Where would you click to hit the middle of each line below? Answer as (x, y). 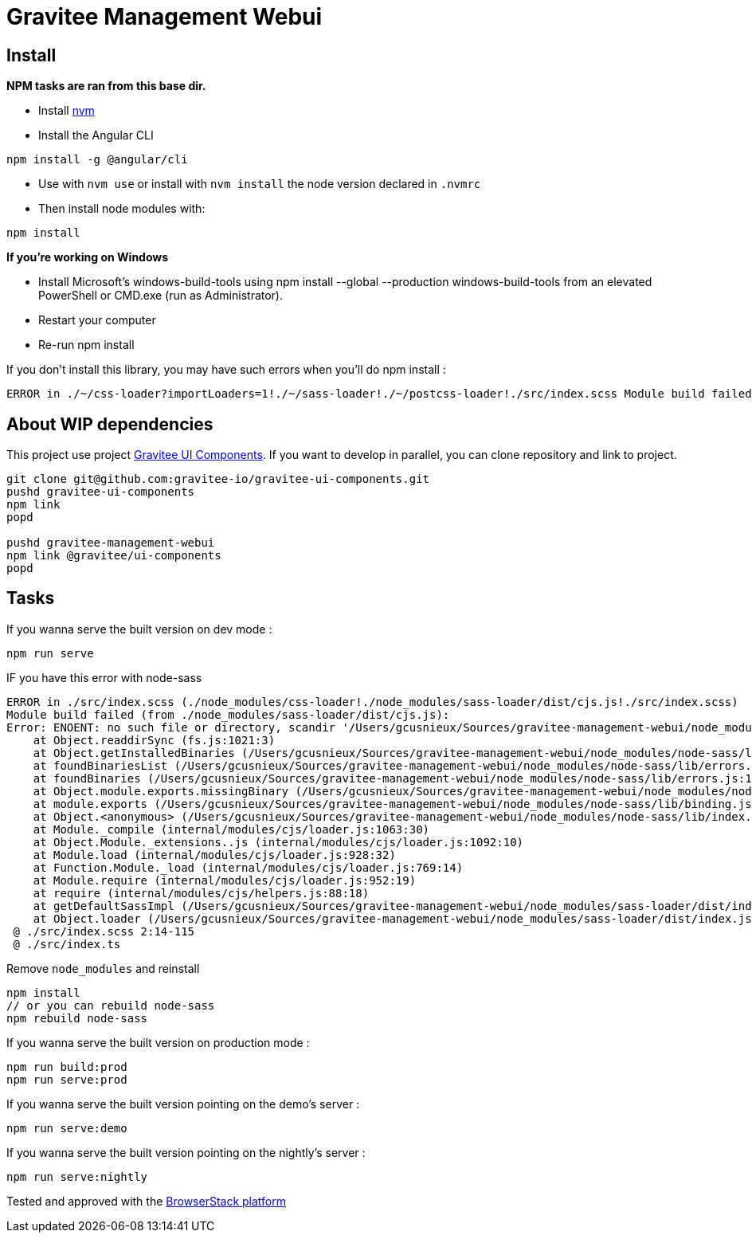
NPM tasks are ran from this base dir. (106, 86)
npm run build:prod (67, 1066)
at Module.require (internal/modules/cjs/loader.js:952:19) (225, 880)
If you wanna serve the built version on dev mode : (139, 629)
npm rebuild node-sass (77, 1018)
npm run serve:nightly (77, 1176)
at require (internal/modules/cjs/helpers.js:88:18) (201, 893)
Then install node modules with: (122, 209)
